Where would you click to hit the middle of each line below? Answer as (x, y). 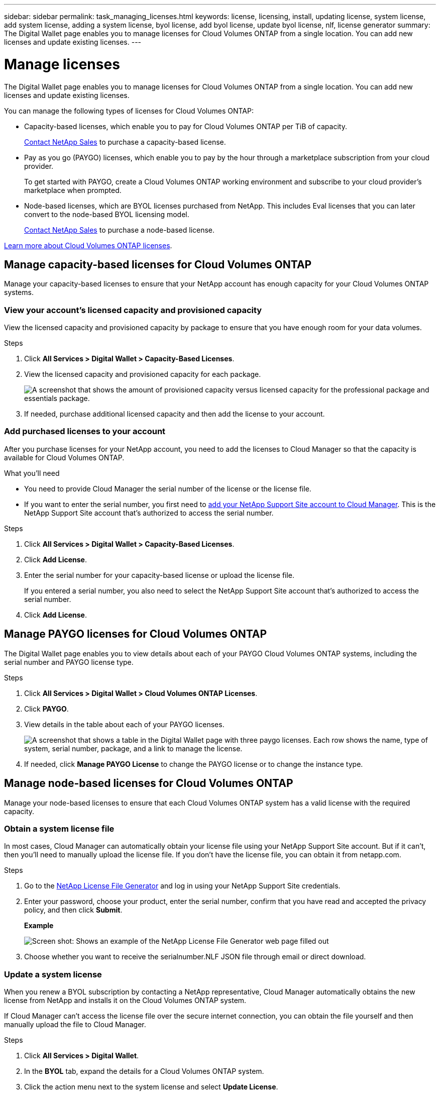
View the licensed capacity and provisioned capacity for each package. (143, 374)
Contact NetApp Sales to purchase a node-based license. (120, 230)
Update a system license (53, 974)
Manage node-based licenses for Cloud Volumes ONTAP (149, 783)
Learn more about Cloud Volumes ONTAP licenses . (88, 245)
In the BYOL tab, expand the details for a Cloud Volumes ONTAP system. (144, 1071)
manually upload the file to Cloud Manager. (75, 1025)
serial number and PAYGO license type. (69, 662)
